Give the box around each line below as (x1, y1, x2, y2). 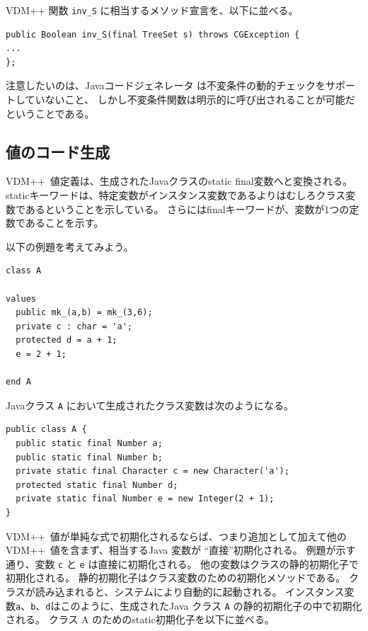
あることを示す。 (25, 215, 104, 230)
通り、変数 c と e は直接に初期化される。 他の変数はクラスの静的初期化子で (6, 556, 359, 571)
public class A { (6, 424, 87, 435)
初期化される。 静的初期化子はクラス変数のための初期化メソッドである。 (6, 570, 346, 585)
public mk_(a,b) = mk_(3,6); (16, 307, 153, 318)
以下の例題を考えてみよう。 (6, 239, 134, 254)
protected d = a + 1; (16, 335, 117, 346)
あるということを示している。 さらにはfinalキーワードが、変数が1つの (25, 201, 350, 216)
